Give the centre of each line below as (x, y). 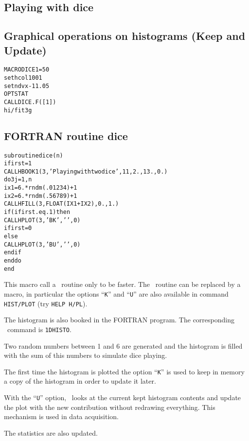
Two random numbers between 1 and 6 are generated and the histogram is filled (123, 345)
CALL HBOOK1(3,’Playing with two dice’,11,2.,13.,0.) (86, 171)
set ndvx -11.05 (27, 86)
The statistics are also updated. (51, 432)
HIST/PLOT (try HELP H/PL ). (46, 303)
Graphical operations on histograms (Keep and (125, 36)
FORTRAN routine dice (66, 135)
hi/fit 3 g (18, 110)
